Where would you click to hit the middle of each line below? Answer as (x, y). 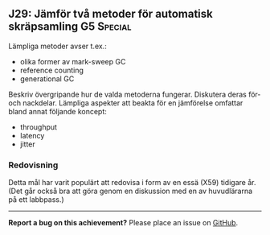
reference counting (52, 70)
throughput (39, 127)
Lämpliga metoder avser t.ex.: (57, 46)
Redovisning (33, 165)
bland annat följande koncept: (57, 111)
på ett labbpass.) (36, 200)
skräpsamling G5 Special (70, 27)
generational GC (47, 78)
